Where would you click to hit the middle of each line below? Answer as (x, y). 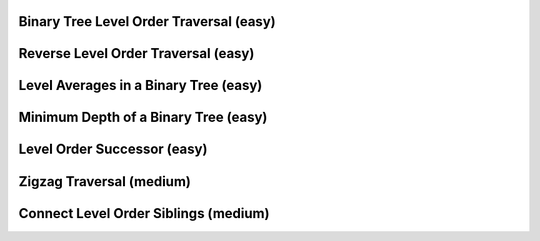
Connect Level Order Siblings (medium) (144, 213)
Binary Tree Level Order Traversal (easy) (147, 21)
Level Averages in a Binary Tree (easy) (140, 85)
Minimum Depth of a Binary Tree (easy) (143, 117)
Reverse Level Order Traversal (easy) (136, 53)
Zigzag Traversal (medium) (105, 181)
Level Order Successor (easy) (113, 149)
